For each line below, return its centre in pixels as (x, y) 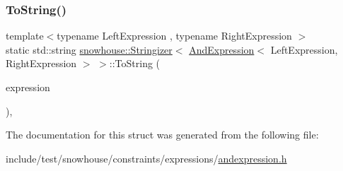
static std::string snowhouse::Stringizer (89, 49)
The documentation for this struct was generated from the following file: (162, 135)
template (25, 36)
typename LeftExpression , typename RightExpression (174, 36)
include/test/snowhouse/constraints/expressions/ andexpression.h (146, 158)
